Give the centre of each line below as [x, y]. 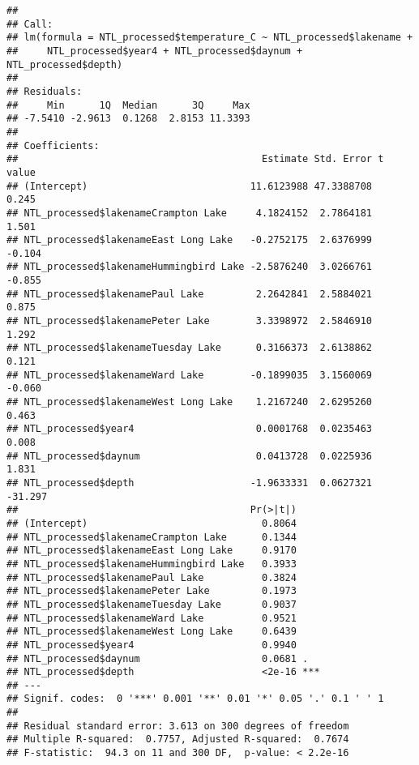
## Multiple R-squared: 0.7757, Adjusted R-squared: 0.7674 [178, 739]
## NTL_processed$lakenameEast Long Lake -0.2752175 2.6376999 [190, 240]
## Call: [30, 24]
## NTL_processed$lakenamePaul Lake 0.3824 [152, 577]
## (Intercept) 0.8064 [152, 523]
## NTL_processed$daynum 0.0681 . [158, 658]
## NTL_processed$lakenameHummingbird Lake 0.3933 [152, 564]
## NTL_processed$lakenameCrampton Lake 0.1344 [152, 537]
